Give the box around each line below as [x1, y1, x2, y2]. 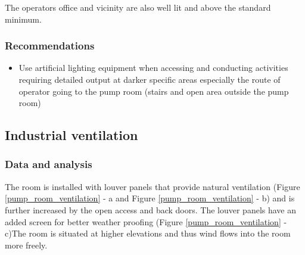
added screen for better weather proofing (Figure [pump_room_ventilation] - [5, 215, 287, 228]
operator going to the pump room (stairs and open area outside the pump [18, 85, 289, 97]
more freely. [5, 238, 48, 251]
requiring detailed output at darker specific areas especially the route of [18, 73, 281, 85]
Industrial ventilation [5, 126, 138, 144]
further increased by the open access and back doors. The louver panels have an [5, 203, 297, 216]
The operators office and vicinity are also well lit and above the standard [5, 1, 271, 13]
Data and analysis [5, 157, 92, 172]
